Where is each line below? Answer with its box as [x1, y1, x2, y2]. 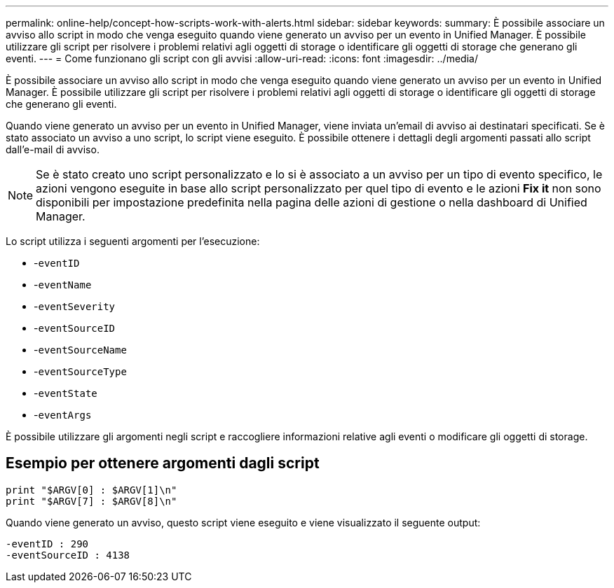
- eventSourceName [34, 344, 127, 356]
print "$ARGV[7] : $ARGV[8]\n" [6, 495, 177, 507]
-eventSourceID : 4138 [6, 549, 130, 561]
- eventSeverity [34, 300, 116, 312]
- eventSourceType [34, 365, 127, 377]
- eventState [34, 387, 97, 399]
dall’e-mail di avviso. [6, 143, 100, 155]
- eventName [34, 279, 92, 290]
